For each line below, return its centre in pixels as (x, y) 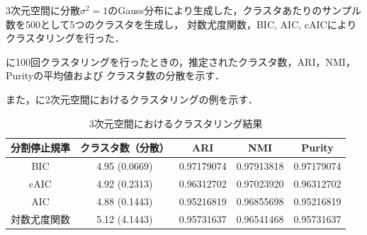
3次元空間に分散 (43, 10)
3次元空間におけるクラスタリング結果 (176, 123)
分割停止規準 (40, 148)
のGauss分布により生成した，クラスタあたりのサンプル (235, 10)
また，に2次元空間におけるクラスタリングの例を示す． (132, 99)
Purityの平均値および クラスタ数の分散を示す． (115, 75)
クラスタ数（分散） (125, 148)
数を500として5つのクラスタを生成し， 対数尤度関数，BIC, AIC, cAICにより (181, 24)
